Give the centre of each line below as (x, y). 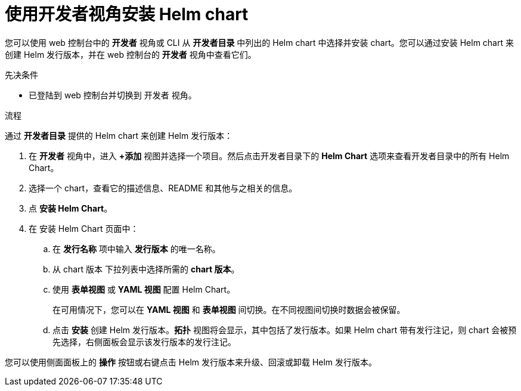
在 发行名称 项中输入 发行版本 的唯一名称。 (137, 249)
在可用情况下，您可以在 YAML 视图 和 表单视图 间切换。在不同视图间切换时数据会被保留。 (229, 309)
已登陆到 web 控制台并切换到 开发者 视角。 (113, 95)
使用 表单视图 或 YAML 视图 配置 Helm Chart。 (144, 289)
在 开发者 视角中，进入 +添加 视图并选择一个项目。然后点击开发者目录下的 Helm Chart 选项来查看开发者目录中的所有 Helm (269, 156)
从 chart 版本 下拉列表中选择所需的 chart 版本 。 (146, 269)
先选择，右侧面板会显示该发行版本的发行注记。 (144, 342)
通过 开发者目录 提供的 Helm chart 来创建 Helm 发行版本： (119, 135)
